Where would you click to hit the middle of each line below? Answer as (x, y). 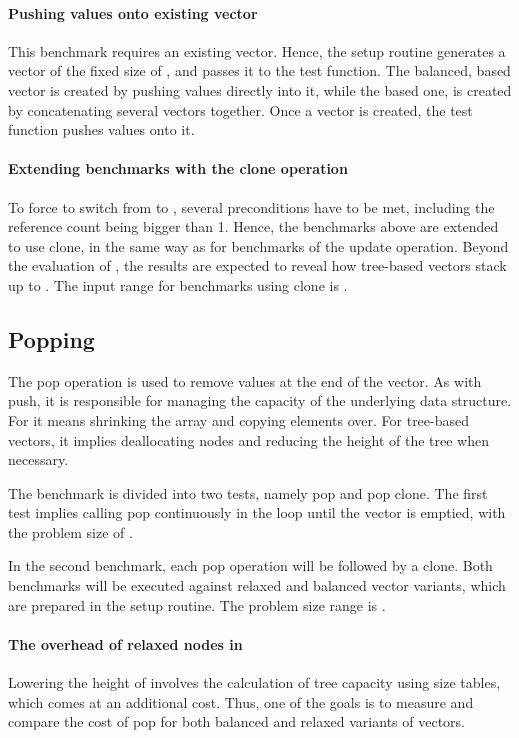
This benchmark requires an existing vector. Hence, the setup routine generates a (257, 50)
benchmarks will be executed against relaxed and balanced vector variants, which (257, 585)
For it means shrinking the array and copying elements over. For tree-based (239, 419)
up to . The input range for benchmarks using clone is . (178, 284)
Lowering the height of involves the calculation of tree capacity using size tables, (254, 682)
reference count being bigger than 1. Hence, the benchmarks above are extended (253, 226)
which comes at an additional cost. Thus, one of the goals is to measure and (241, 701)
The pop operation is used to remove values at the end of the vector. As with (245, 380)
